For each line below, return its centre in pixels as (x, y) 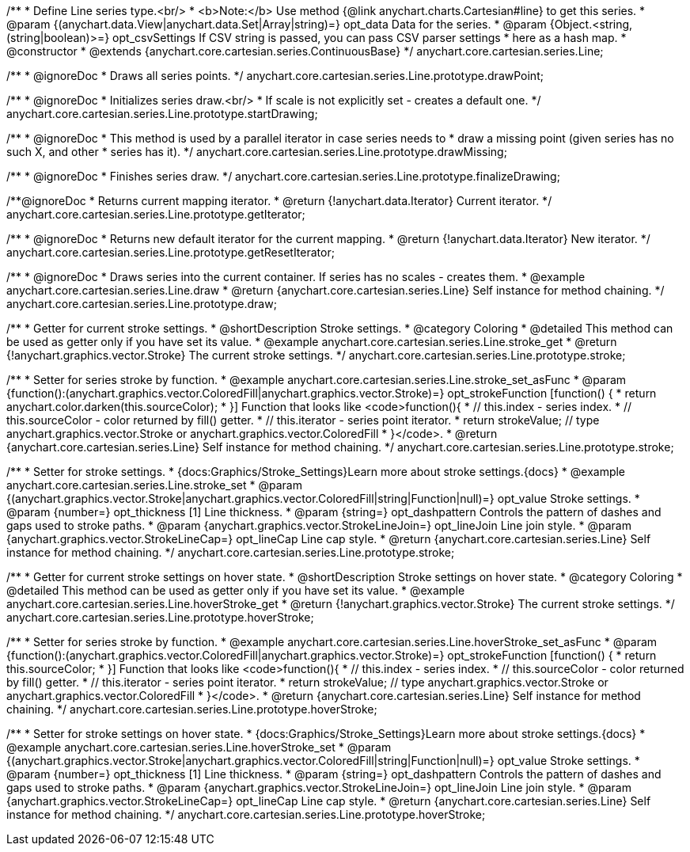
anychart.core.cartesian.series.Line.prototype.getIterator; (156, 214)
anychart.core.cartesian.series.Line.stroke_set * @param (154, 485)
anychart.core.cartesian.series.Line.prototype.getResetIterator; (171, 252)
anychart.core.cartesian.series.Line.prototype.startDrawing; (162, 114)
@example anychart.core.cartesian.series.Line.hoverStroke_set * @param (199, 747)
